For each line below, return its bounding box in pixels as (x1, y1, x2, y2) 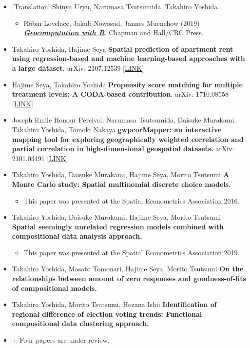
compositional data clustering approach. (12, 318, 149, 328)
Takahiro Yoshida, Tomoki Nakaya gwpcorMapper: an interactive (12, 124, 222, 134)
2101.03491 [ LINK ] (12, 153, 68, 163)
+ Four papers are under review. (12, 335, 110, 345)
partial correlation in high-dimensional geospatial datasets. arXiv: (12, 143, 234, 154)
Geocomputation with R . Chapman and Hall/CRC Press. (23, 27, 204, 38)
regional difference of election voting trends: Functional (12, 308, 202, 319)
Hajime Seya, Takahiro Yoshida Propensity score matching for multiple (12, 79, 243, 89)
